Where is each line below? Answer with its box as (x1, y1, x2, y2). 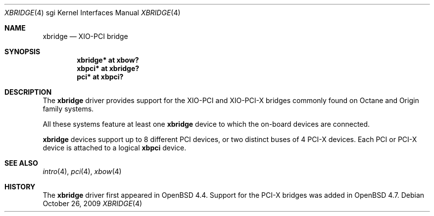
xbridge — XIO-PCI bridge (43, 32, 128, 40)
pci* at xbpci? (77, 72, 124, 81)
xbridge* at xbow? (77, 56, 139, 64)
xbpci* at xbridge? (77, 64, 140, 72)
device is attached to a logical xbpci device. (43, 144, 187, 152)
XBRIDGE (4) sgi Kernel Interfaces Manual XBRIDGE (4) (4, 8, 181, 17)
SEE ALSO (4, 159, 38, 167)
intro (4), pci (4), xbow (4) (43, 167, 122, 176)
